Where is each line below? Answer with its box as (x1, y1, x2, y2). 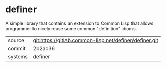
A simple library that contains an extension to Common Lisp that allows (5, 20, 154, 26)
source (8, 37, 24, 44)
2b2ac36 (32, 45, 55, 52)
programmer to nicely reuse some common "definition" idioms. (5, 25, 137, 31)
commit (8, 45, 26, 52)
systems (8, 53, 28, 60)
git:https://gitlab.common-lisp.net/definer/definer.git (32, 37, 158, 44)
